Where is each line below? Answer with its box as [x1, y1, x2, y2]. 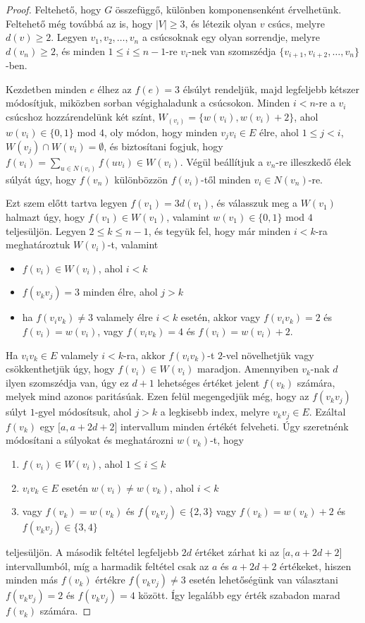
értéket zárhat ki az [194, 545, 280, 560]
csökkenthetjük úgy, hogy [6, 361, 115, 376]
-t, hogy [210, 433, 244, 447]
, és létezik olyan [185, 16, 257, 30]
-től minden [201, 171, 251, 186]
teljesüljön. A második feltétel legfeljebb [6, 545, 179, 560]
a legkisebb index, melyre [160, 404, 270, 419]
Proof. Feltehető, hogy [6, 2, 101, 16]
